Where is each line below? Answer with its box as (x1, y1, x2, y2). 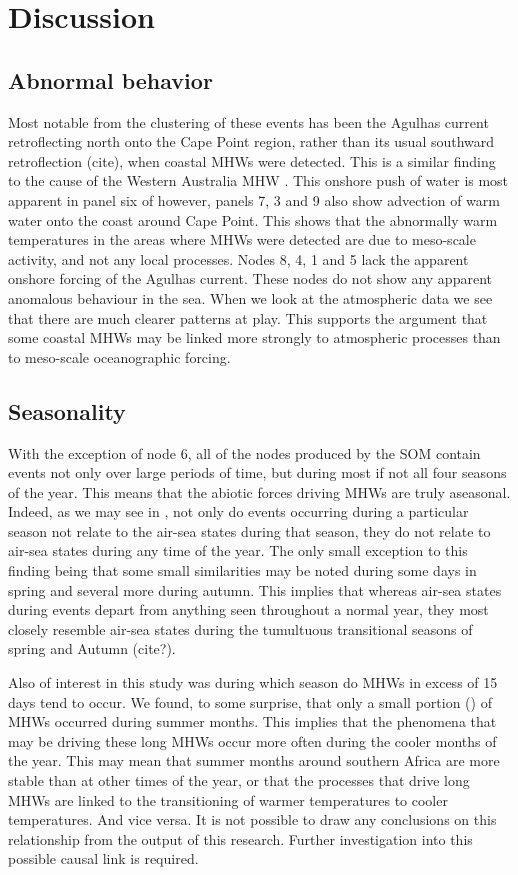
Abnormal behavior (8, 64, 213, 95)
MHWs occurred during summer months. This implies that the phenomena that (8, 711, 497, 732)
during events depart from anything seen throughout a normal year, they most (8, 599, 489, 620)
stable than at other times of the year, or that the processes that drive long (8, 770, 470, 790)
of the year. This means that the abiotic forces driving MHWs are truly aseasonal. (8, 481, 511, 502)
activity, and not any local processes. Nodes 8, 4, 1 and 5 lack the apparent (8, 248, 469, 269)
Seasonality (8, 395, 126, 426)
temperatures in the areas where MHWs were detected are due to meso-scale (8, 229, 476, 250)
